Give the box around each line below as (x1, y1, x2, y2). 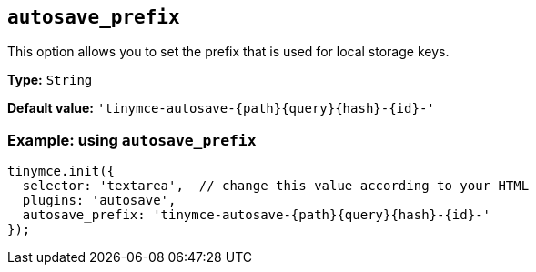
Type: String (7, 72, 93, 88)
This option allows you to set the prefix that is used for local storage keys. (7, 44, 450, 60)
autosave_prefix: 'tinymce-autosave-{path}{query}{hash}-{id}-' (22, 207, 491, 223)
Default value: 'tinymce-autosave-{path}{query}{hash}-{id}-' (7, 100, 435, 116)
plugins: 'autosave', (22, 193, 177, 208)
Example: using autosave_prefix (7, 130, 257, 149)
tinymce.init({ (7, 164, 116, 179)
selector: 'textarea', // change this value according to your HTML (22, 178, 530, 194)
